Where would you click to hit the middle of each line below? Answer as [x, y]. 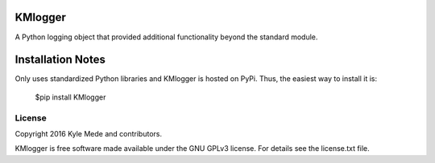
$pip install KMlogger [70, 97]
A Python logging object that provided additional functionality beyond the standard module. [166, 37]
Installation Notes [60, 60]
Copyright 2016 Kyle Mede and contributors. [89, 133]
